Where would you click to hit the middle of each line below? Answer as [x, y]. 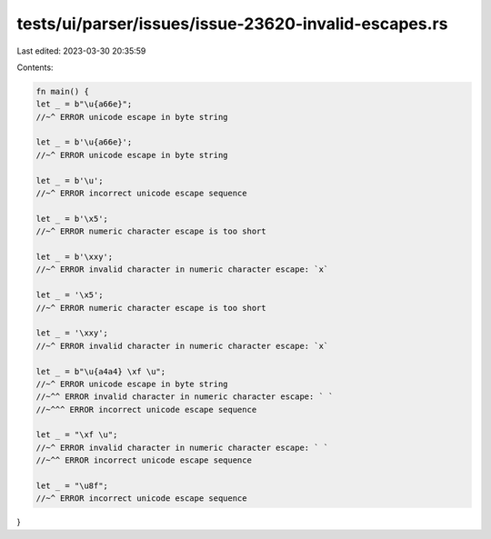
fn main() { [63, 91]
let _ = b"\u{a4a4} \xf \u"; [101, 371]
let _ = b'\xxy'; [75, 257]
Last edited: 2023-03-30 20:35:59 [81, 51]
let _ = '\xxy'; [72, 333]
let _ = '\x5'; [70, 295]
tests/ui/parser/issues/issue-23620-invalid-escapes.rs [232, 24]
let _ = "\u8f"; [72, 486]
